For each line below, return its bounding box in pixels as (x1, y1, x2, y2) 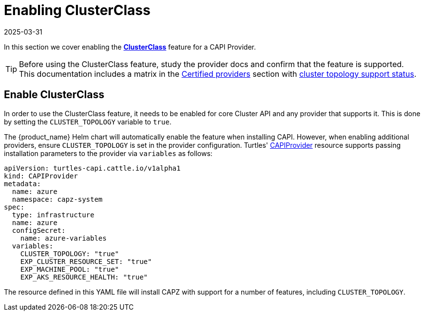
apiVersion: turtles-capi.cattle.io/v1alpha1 (4, 164, 181, 172)
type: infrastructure (12, 210, 95, 219)
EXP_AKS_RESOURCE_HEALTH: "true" (20, 273, 148, 281)
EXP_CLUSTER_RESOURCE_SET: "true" (20, 257, 152, 265)
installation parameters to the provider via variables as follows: (4, 149, 212, 157)
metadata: (4, 179, 41, 188)
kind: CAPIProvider (4, 172, 78, 180)
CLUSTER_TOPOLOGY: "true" (20, 249, 119, 258)
